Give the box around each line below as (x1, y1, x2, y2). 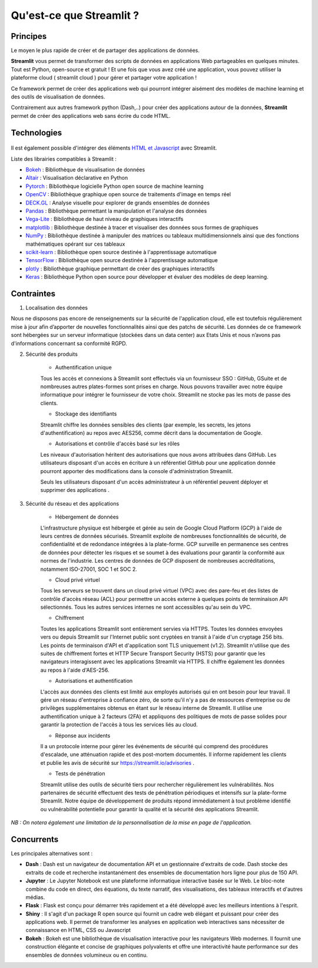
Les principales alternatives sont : (11, 850, 93, 857)
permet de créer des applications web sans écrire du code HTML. (11, 112, 171, 119)
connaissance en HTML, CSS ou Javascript (25, 927, 131, 934)
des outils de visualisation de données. (11, 93, 105, 100)
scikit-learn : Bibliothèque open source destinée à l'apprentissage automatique (25, 248, 217, 256)
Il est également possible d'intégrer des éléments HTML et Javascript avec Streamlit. (11, 144, 217, 151)
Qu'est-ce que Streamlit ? (11, 9, 140, 22)
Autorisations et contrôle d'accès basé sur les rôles (55, 440, 180, 447)
